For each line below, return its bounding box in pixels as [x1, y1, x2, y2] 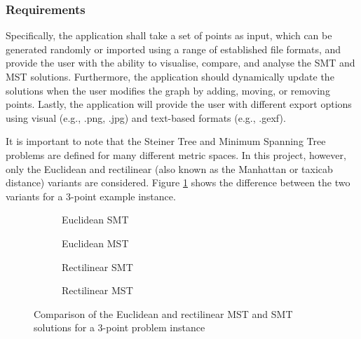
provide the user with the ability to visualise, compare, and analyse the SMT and [6, 55, 355, 70]
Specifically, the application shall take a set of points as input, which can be [6, 28, 332, 43]
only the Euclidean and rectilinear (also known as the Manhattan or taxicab [6, 161, 333, 176]
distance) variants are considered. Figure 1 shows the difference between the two [6, 175, 350, 190]
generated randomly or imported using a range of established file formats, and [6, 41, 341, 56]
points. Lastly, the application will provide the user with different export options [6, 97, 352, 111]
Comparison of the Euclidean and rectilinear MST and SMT [34, 306, 293, 321]
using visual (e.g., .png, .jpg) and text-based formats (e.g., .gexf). [6, 110, 286, 125]
